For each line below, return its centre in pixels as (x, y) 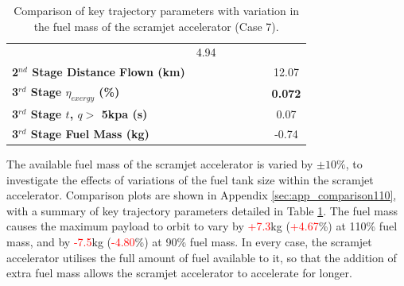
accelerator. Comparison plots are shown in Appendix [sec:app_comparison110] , (202, 195)
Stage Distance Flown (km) (109, 72)
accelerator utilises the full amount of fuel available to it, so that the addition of (202, 257)
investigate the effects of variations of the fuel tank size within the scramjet (190, 179)
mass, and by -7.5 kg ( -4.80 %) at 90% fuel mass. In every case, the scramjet (189, 242)
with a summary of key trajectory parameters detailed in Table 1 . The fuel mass (202, 210)
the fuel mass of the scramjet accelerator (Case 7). (156, 26)
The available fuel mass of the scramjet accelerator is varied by (160, 164)
